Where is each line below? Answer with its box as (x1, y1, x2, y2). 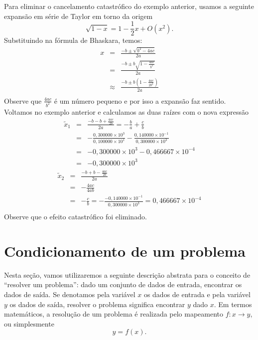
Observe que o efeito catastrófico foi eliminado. (4, 211, 147, 222)
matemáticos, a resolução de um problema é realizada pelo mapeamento (4, 309, 224, 319)
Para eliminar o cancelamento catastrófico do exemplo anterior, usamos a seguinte (4, 1, 254, 11)
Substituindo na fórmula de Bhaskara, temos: (4, 35, 142, 45)
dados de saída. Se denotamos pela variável (4, 289, 135, 300)
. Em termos (214, 299, 252, 309)
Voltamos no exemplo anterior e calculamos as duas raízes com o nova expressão (4, 106, 249, 117)
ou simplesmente (4, 318, 54, 329)
